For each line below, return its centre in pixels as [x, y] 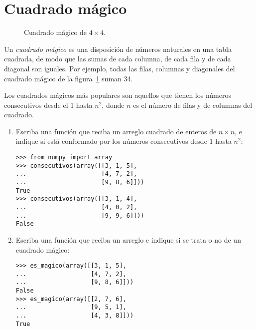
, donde [113, 105]
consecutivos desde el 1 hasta [48, 105]
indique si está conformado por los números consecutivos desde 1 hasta [124, 141]
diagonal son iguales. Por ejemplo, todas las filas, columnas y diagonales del [120, 68]
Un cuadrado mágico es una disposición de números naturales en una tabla [118, 49]
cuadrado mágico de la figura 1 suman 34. [68, 78]
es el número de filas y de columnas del [193, 105]
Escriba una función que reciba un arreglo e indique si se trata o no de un [128, 239]
